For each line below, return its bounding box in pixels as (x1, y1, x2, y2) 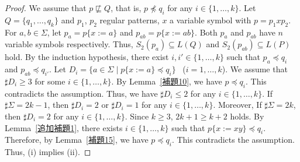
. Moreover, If (213, 98, 262, 111)
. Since (125, 110, 149, 122)
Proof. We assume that (5, 2, 87, 13)
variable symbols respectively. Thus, (5, 38, 133, 50)
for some (35, 75, 65, 87)
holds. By (230, 110, 264, 122)
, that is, (111, 2, 142, 13)
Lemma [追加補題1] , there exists (5, 121, 123, 133)
